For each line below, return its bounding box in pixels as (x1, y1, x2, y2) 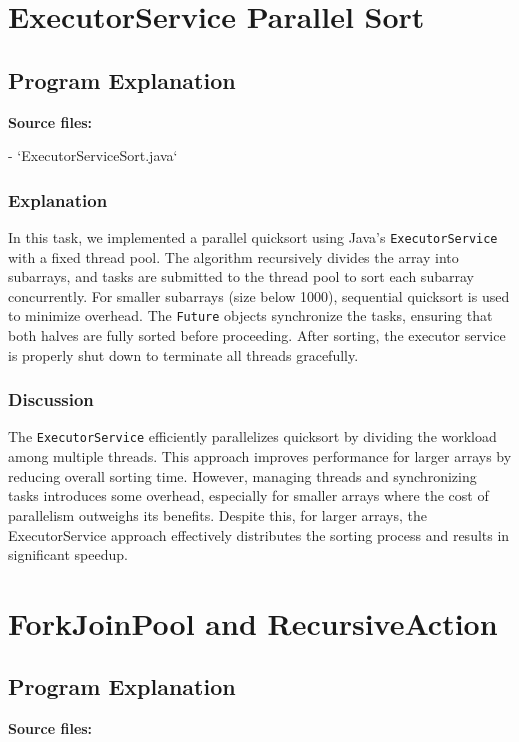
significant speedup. (8, 544, 128, 565)
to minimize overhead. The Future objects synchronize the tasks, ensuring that (8, 305, 493, 326)
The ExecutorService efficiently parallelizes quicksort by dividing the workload (8, 426, 497, 447)
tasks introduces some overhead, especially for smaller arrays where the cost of (8, 485, 489, 506)
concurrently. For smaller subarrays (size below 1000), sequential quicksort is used (8, 285, 510, 306)
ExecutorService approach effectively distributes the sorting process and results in (8, 524, 510, 545)
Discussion (8, 387, 94, 412)
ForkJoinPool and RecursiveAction (8, 602, 498, 643)
